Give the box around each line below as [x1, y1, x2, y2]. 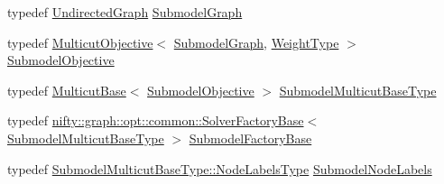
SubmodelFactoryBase [189, 128, 312, 147]
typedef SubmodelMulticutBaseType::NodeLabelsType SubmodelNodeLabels [7, 159, 432, 178]
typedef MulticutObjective [7, 32, 153, 51]
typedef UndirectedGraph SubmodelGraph [7, 3, 243, 21]
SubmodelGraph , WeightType [173, 32, 339, 51]
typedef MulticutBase [7, 80, 126, 99]
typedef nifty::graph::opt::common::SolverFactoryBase [7, 111, 304, 130]
